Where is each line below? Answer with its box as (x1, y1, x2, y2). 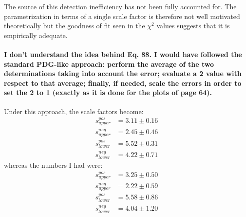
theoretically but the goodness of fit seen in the (4, 20, 145, 31)
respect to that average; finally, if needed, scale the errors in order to (4, 78, 242, 88)
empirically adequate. (4, 30, 68, 40)
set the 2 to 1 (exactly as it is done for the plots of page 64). (4, 87, 212, 98)
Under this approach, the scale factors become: (4, 106, 144, 116)
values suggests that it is (156, 20, 230, 31)
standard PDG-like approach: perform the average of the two (4, 59, 214, 69)
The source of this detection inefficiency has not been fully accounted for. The (4, 1, 237, 11)
